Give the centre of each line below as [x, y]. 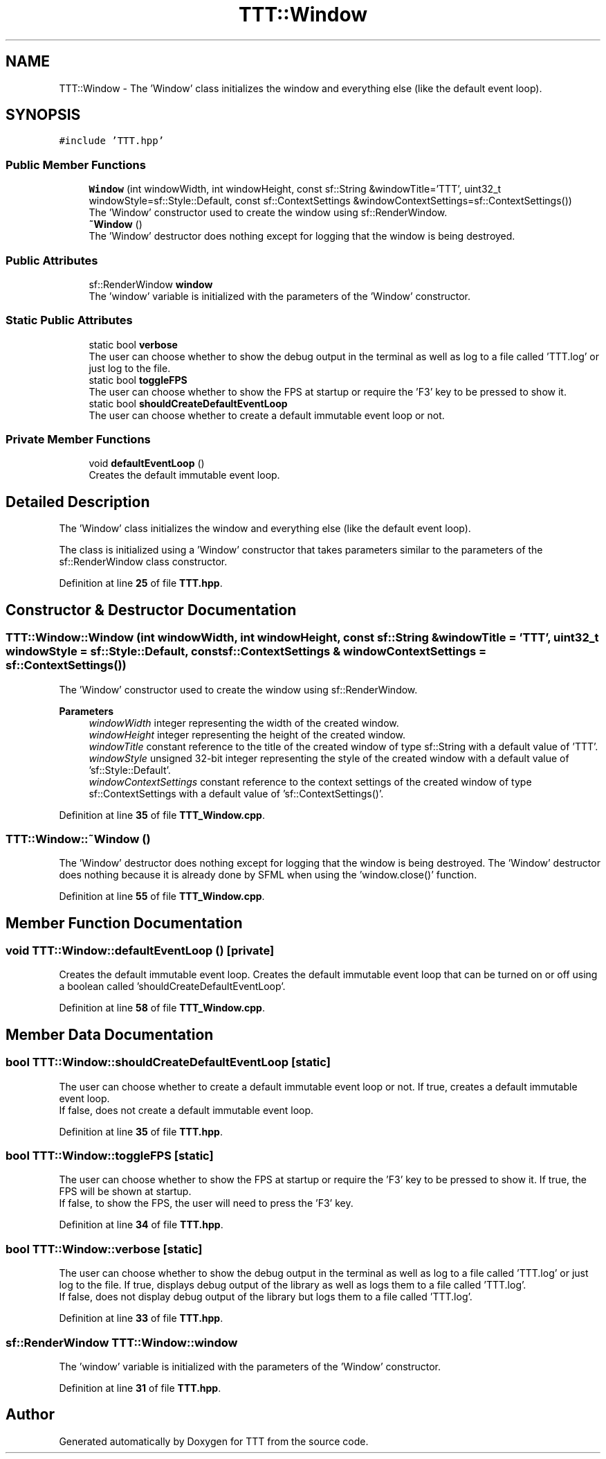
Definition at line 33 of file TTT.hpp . [141, 1318]
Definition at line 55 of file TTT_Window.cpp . [162, 896]
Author [30, 1415]
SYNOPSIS [43, 115]
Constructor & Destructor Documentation [151, 610]
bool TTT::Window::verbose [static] [104, 1249]
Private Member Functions [78, 440]
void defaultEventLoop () [147, 463]
